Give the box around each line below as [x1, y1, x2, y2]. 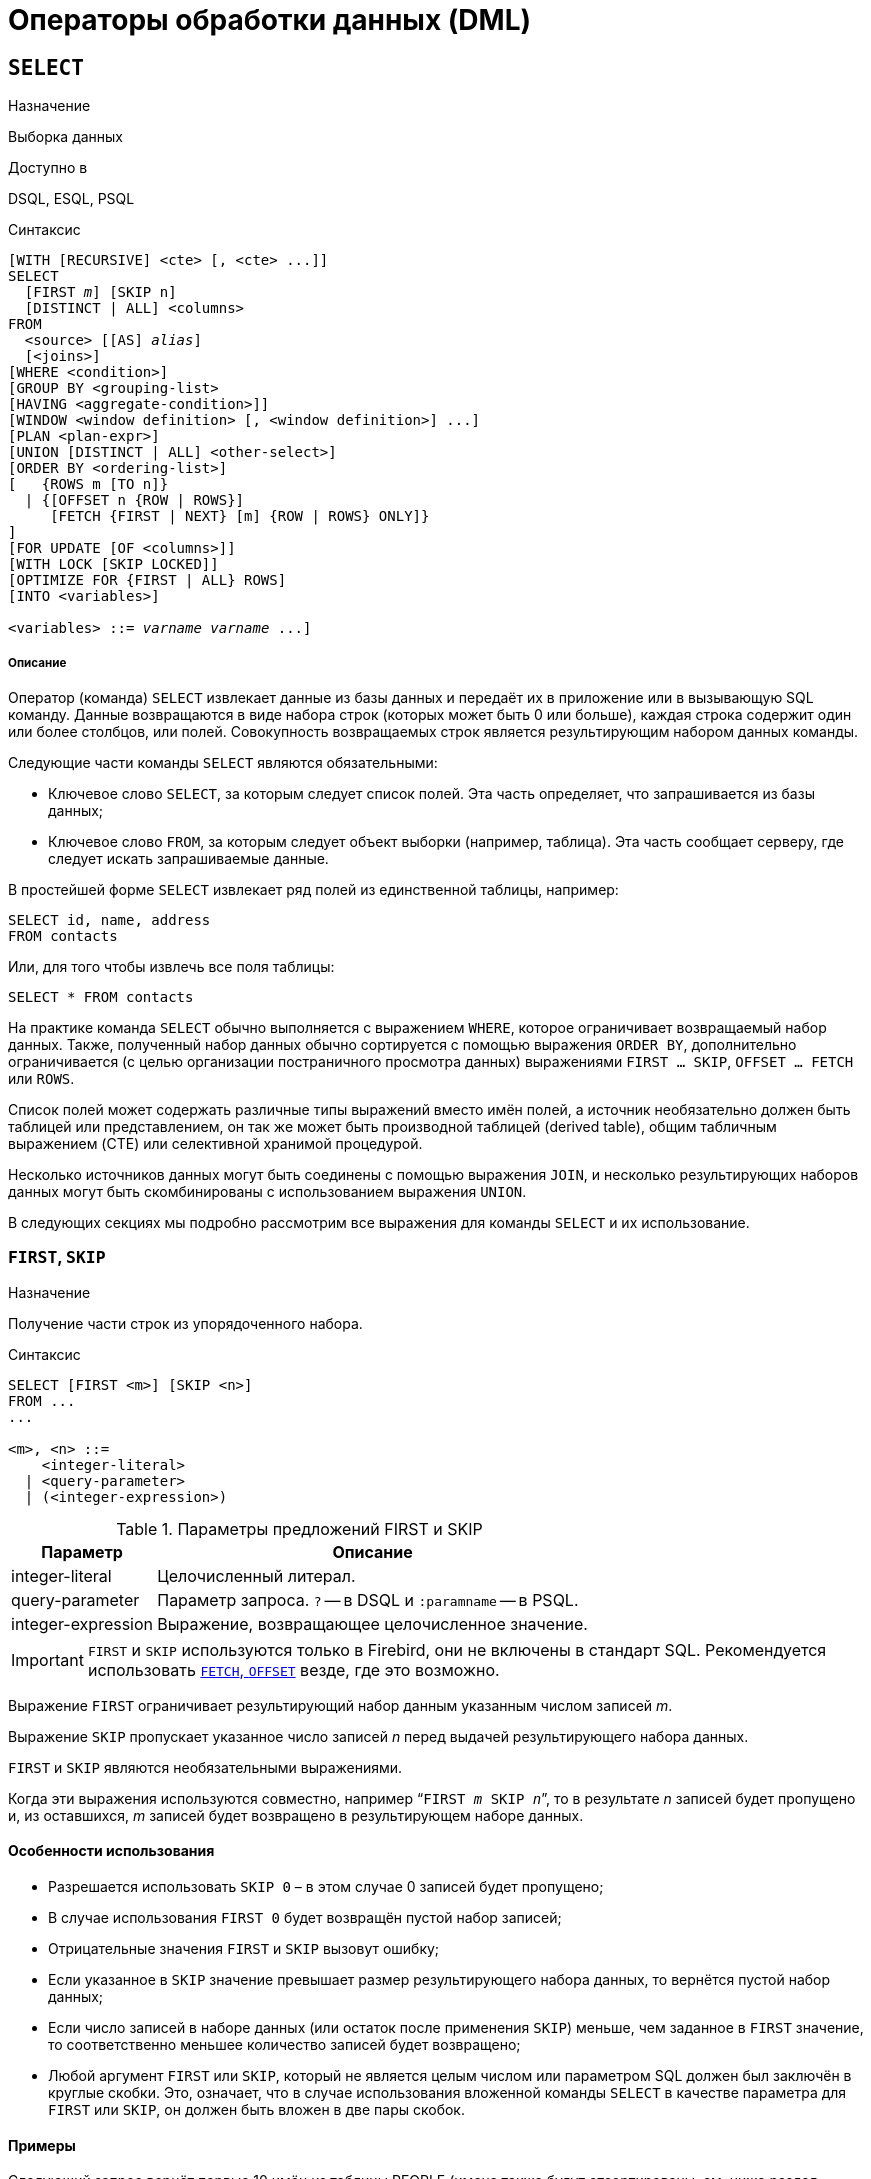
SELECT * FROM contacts [8, 988, 194, 1005]
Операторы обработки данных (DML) [8, 3, 532, 37]
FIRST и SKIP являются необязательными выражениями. [8, 1758, 403, 1776]
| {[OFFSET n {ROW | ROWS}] [24, 492, 245, 509]
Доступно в [8, 159, 88, 177]
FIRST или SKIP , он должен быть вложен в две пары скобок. [48, 2100, 465, 2118]
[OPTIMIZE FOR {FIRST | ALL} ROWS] [8, 572, 287, 589]
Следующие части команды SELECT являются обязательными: [8, 753, 438, 771]
